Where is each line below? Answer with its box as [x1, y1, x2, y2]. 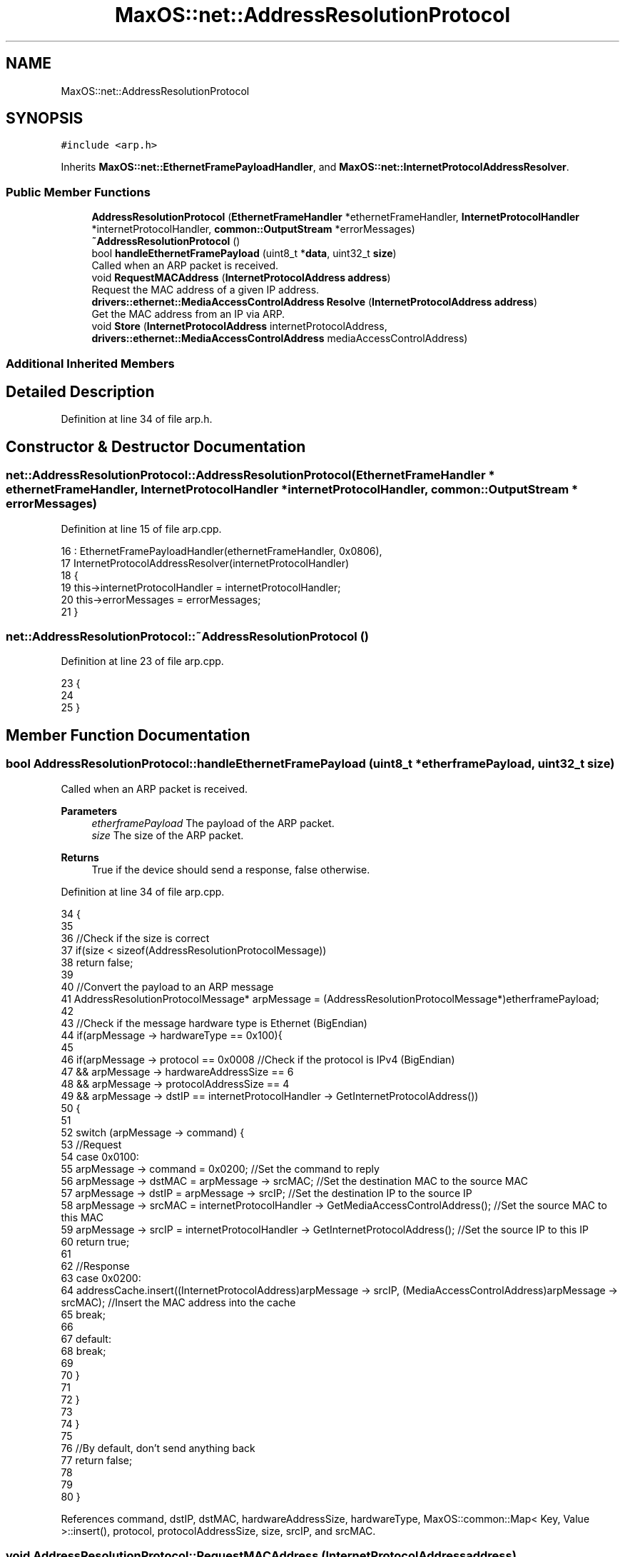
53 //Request [61, 1138, 122, 1151]
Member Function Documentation [6, 726, 250, 744]
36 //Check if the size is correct [61, 931, 210, 944]
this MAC [61, 1211, 104, 1223]
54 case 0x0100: [61, 1150, 139, 1163]
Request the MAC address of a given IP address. [91, 284, 320, 296]
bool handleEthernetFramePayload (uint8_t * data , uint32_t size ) [91, 247, 397, 260]
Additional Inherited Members [6, 356, 175, 371]
